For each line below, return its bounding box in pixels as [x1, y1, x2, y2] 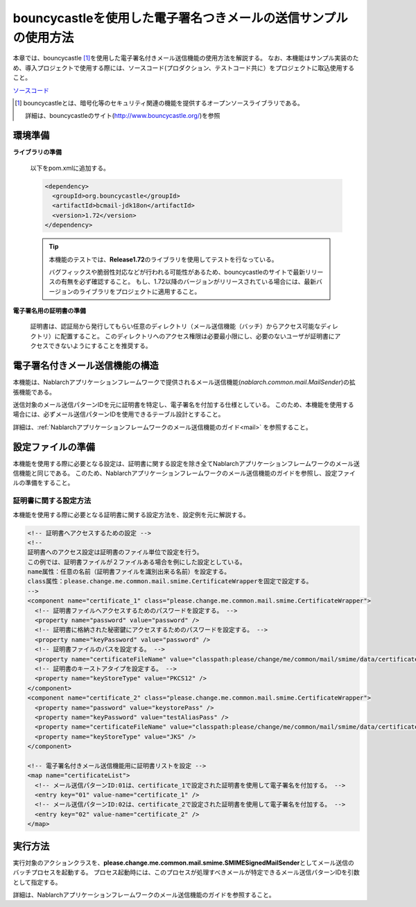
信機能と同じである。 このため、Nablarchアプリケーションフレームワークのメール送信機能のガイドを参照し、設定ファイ [12, 469, 356, 478]
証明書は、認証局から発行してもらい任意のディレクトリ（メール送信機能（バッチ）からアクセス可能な [30, 322, 321, 331]
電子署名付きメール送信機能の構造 [12, 360, 159, 372]
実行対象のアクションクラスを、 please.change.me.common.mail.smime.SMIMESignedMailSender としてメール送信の [12, 858, 355, 867]
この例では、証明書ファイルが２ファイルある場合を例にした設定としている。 [27, 558, 246, 566]
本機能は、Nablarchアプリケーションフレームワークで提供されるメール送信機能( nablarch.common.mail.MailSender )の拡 [12, 378, 356, 386]
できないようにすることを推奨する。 [48, 342, 152, 350]
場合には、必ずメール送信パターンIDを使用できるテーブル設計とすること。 [12, 410, 225, 419]
